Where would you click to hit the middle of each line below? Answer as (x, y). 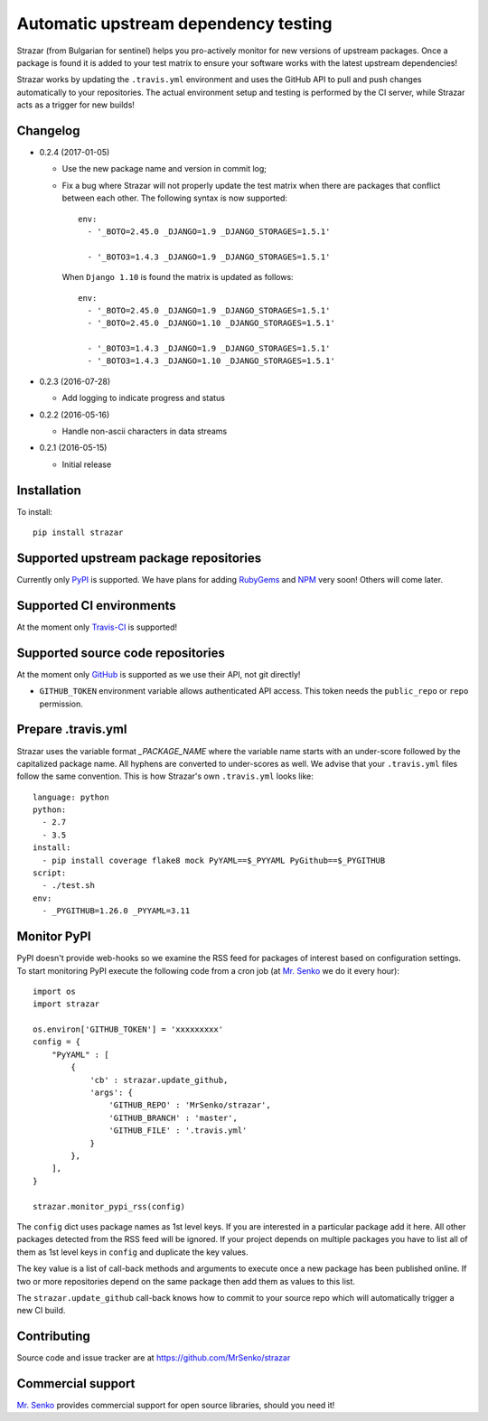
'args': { (112, 1093)
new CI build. (41, 1311)
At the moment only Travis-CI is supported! (97, 627)
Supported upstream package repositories (139, 558)
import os (54, 991)
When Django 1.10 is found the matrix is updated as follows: (178, 277)
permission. (61, 704)
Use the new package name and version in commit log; (164, 169)
